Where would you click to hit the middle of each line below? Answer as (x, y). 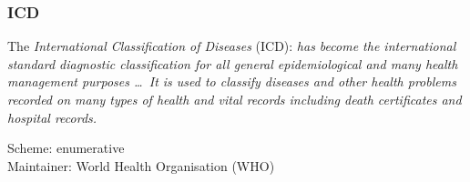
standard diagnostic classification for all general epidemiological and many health (233, 63)
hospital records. (52, 117)
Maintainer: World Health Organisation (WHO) (141, 165)
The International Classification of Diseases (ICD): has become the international (232, 46)
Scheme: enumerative (66, 148)
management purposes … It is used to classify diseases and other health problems (232, 81)
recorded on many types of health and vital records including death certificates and (235, 99)
